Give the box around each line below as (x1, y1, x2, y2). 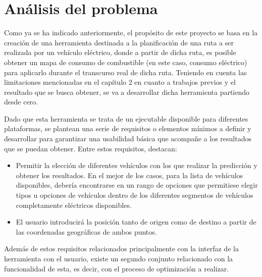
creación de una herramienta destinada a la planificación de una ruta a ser (4, 37, 234, 47)
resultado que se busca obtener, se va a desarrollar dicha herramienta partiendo (4, 86, 250, 97)
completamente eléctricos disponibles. (16, 199, 132, 210)
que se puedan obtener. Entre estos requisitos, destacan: (4, 143, 177, 153)
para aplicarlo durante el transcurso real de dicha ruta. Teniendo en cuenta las (4, 67, 247, 77)
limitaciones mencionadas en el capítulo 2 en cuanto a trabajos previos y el (4, 77, 236, 87)
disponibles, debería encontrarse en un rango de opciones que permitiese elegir (16, 180, 258, 190)
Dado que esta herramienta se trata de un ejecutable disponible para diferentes (4, 113, 248, 124)
